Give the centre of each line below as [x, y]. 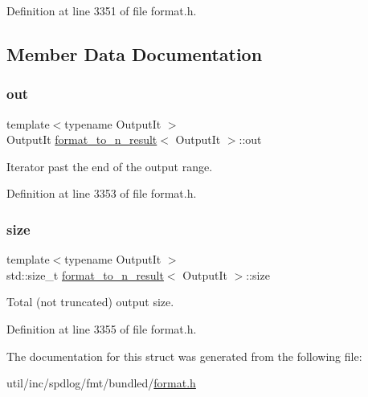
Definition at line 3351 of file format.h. [102, 10]
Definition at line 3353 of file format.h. [102, 193]
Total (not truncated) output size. [90, 302]
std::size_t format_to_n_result [85, 274]
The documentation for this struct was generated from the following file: [184, 356]
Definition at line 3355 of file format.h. [102, 328]
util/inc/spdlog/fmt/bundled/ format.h [101, 383]
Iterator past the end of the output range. [110, 166]
